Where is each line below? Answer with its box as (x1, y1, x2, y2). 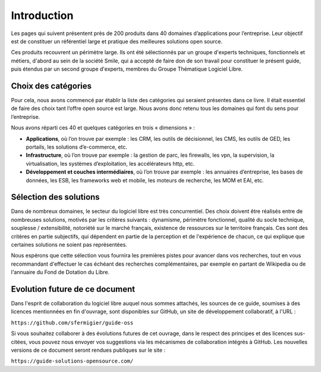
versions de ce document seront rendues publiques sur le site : (11, 346, 166, 354)
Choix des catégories (11, 81, 92, 91)
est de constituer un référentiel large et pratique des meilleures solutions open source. (11, 37, 223, 45)
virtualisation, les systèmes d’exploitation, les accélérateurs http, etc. (26, 160, 195, 167)
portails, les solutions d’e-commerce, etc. (26, 143, 128, 150)
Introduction (11, 9, 74, 22)
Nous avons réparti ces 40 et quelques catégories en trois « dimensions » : (11, 124, 196, 131)
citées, (11, 338, 28, 345)
